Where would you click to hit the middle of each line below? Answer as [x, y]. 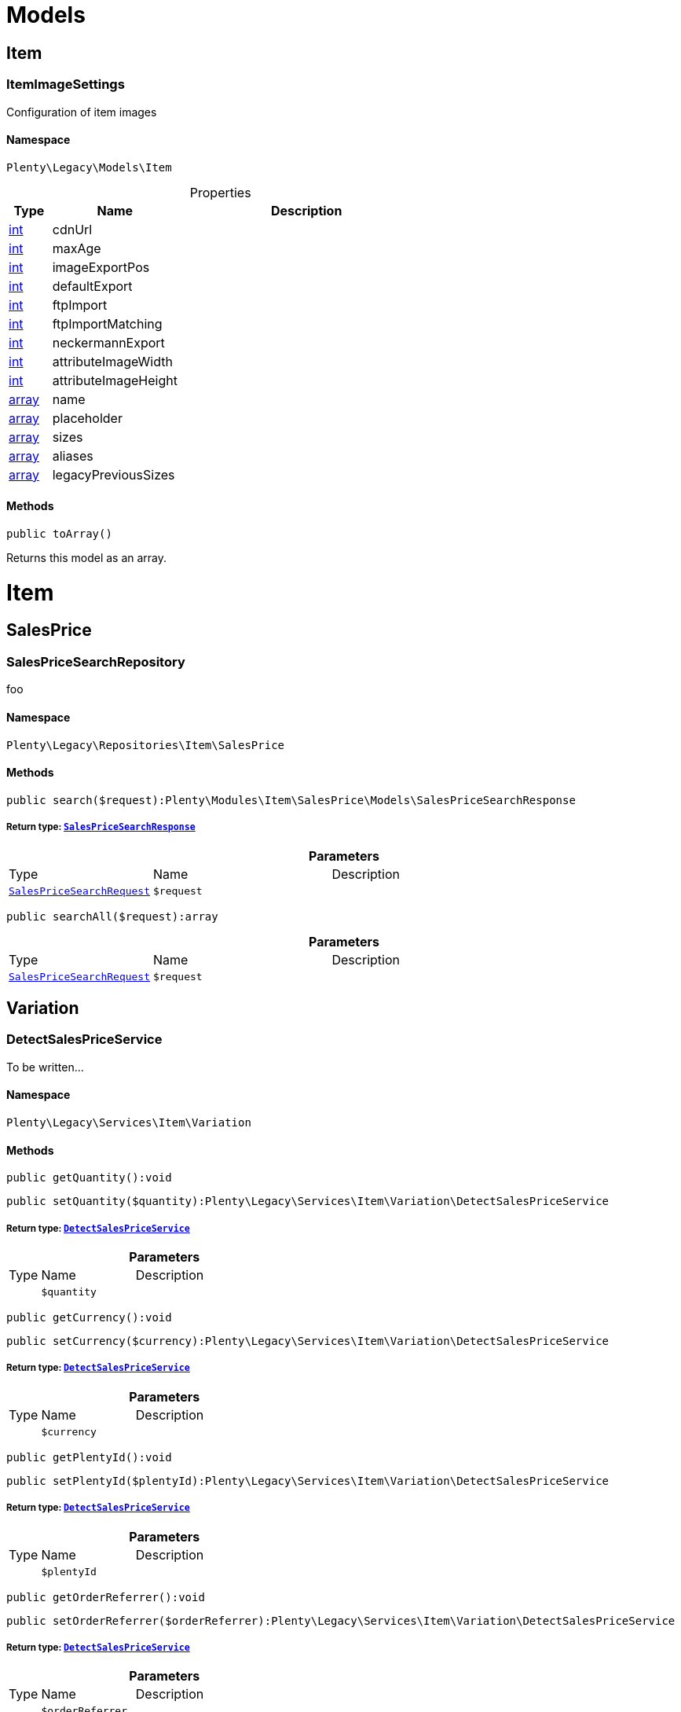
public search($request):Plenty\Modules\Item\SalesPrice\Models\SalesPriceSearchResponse [291, 800]
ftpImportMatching [107, 323]
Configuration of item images [82, 112]
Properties [220, 192]
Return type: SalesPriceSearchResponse [101, 827]
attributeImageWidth [112, 361]
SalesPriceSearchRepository [96, 661]
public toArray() [59, 533]
